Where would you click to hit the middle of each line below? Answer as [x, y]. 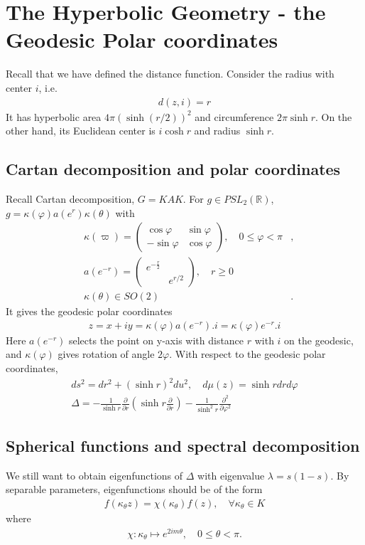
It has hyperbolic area [54, 116]
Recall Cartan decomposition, [70, 198]
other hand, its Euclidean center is [81, 131]
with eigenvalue [231, 475]
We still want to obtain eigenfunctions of [94, 475]
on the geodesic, [319, 340]
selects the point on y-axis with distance [156, 340]
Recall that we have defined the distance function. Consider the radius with [170, 74]
